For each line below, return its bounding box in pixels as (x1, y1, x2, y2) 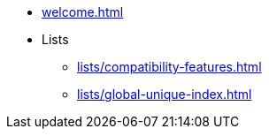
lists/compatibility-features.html (77, 59, 262, 74)
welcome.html (42, 4, 124, 19)
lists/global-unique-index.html (77, 87, 252, 102)
